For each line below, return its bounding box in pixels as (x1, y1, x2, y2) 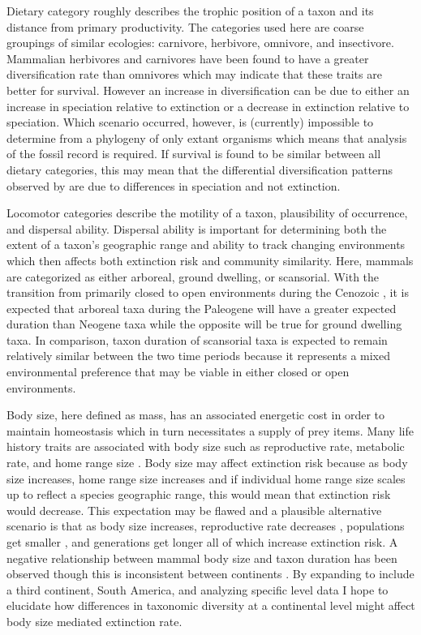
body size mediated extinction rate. (6, 612, 183, 629)
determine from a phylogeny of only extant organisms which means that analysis (6, 129, 407, 146)
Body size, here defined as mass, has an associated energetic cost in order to (6, 406, 385, 423)
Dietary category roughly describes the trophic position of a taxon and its (6, 2, 374, 19)
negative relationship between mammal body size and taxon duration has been (6, 549, 397, 566)
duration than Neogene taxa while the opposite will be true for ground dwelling (6, 315, 402, 333)
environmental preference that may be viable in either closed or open (6, 363, 350, 380)
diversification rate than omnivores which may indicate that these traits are (6, 66, 382, 83)
